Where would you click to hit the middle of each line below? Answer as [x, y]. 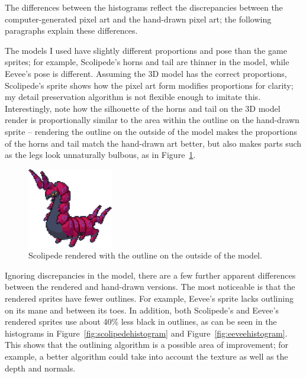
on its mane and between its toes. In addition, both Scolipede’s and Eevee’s [142, 310]
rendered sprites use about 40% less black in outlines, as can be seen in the [141, 322]
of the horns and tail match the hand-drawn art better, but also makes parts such [153, 143]
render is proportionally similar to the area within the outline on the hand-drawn [152, 120]
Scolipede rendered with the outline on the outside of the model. [145, 255]
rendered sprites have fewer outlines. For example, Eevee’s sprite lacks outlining [149, 298]
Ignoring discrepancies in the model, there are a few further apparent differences [150, 275]
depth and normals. [40, 368]
